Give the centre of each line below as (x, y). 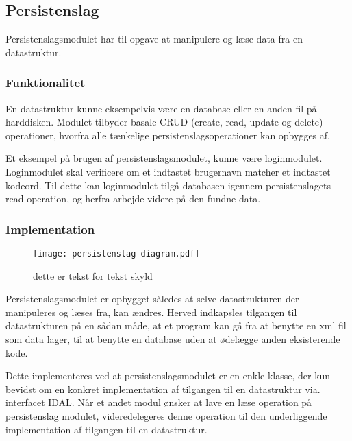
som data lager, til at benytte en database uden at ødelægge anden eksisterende (173, 339)
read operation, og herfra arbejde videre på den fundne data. (133, 199)
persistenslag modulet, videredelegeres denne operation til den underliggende (166, 415)
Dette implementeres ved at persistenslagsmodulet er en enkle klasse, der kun (168, 376)
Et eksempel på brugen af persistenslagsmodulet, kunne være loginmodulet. (164, 158)
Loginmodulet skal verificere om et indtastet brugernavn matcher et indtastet (168, 171)
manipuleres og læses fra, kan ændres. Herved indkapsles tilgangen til (151, 312)
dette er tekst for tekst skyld (93, 275)
